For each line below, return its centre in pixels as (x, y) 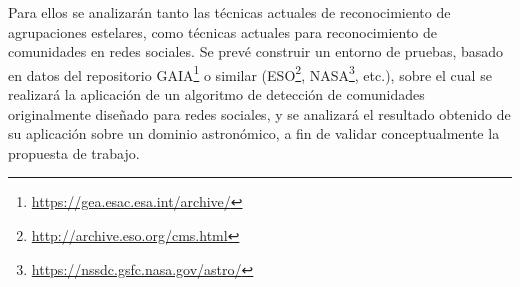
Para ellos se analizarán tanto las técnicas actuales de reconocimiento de (229, 12)
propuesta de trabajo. (74, 152)
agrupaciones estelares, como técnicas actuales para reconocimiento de (223, 31)
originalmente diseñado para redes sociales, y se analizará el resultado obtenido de (259, 113)
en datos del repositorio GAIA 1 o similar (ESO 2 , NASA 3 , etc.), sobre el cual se (250, 73)
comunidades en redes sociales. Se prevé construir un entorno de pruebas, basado (256, 51)
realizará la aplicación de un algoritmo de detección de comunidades (216, 94)
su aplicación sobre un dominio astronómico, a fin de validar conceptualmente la (254, 133)
